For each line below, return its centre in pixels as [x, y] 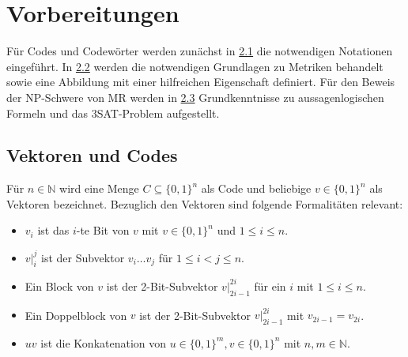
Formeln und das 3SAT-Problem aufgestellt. [113, 113]
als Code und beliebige [256, 188]
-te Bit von [103, 230]
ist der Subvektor [83, 257]
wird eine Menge [99, 188]
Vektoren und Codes [92, 155]
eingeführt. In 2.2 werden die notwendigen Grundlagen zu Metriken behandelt [195, 66]
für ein [270, 286]
